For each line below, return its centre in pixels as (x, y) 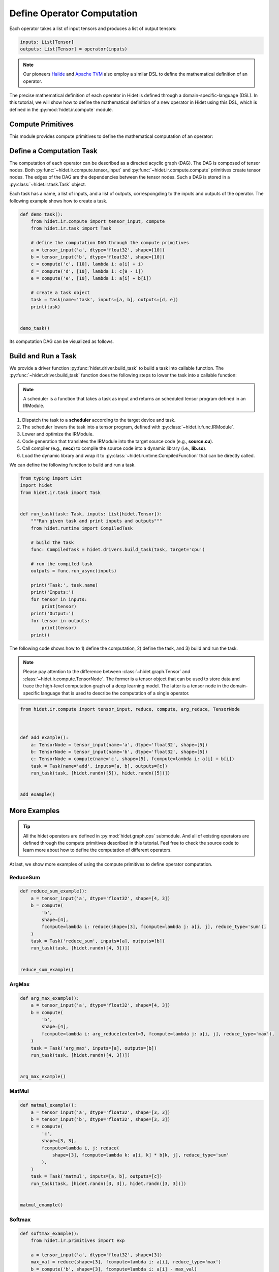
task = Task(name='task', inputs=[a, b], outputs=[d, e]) (104, 300)
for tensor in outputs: (60, 620)
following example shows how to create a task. (58, 200)
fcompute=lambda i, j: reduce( (80, 1148)
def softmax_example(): (50, 1233)
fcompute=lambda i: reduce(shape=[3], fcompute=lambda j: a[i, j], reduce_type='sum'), (154, 927)
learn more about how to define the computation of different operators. (98, 850)
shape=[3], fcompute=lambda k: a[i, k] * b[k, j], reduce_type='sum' (141, 1155)
